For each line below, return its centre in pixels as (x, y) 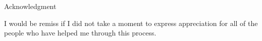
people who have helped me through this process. (80, 33)
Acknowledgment (30, 6)
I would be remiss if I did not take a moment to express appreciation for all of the (131, 23)
